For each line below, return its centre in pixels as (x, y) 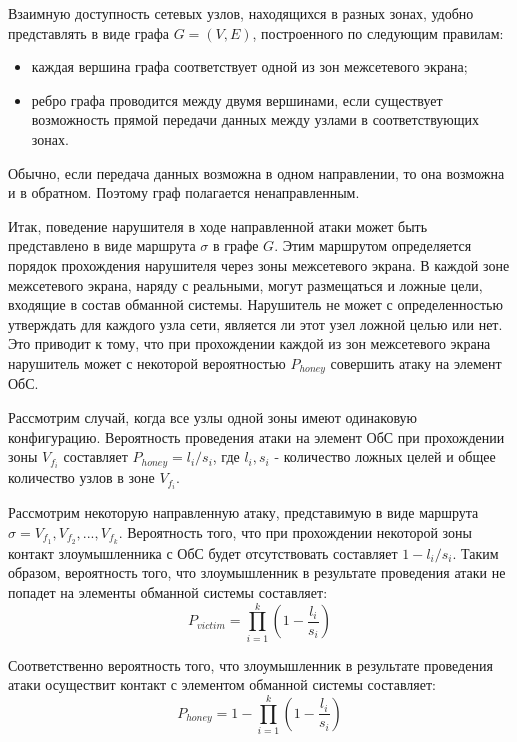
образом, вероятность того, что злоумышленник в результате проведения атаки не (257, 572)
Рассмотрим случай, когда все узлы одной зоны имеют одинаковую (213, 416)
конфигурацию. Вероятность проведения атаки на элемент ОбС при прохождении (256, 436)
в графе (235, 245)
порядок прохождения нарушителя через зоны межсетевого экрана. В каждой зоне (259, 264)
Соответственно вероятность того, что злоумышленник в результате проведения (250, 664)
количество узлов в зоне (81, 477)
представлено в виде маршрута (102, 245)
